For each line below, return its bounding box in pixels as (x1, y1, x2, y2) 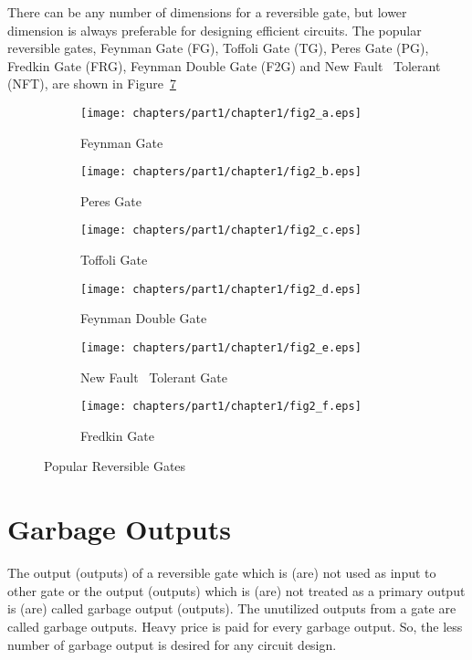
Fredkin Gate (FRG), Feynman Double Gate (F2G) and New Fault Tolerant (7, 56, 441, 75)
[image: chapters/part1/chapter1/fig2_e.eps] (80, 340, 362, 354)
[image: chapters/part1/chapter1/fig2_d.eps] (80, 282, 362, 296)
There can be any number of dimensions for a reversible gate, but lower (7, 3, 407, 21)
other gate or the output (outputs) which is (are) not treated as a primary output (7, 581, 466, 600)
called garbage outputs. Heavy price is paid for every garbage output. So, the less (7, 616, 463, 635)
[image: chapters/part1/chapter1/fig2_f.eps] (80, 400, 362, 414)
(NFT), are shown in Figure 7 (7, 74, 176, 93)
